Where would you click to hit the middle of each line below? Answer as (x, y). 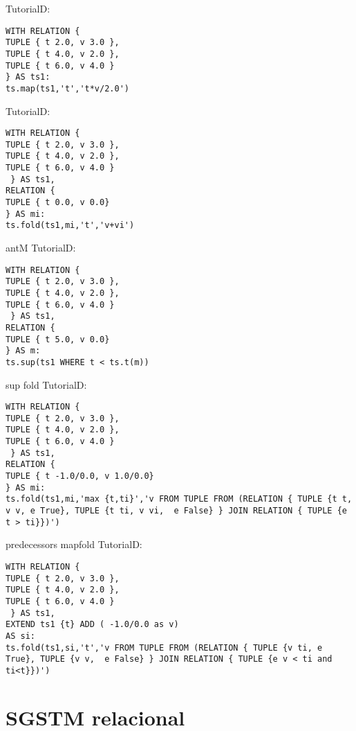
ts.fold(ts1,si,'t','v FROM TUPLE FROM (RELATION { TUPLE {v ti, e (164, 648)
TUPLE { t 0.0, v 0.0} (58, 203)
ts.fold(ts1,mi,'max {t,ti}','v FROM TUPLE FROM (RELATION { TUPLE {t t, (179, 499)
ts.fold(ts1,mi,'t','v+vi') (70, 226)
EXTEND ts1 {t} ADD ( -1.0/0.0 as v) (92, 625)
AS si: (20, 636)
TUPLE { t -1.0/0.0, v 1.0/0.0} (80, 476)
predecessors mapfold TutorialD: (74, 544)
